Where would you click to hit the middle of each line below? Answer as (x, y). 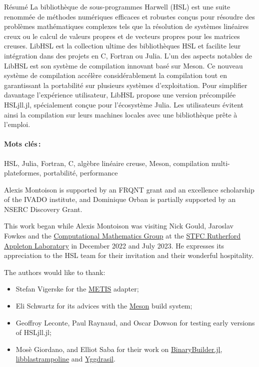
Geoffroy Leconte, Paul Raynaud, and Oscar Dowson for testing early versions (135, 322)
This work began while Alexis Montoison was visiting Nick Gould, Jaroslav (119, 226)
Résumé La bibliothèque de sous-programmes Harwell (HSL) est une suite (117, 6)
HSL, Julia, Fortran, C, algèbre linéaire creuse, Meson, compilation (107, 163)
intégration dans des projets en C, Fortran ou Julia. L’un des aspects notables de (128, 55)
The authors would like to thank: (55, 272)
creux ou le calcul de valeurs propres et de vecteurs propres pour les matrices (122, 36)
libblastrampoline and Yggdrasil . (65, 359)
